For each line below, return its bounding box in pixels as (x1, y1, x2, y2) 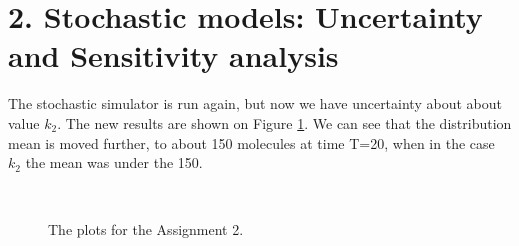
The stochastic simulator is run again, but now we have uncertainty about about (8, 93, 502, 114)
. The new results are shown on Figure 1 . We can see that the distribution (57, 112, 512, 133)
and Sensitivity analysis (8, 35, 339, 76)
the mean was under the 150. (25, 152, 203, 173)
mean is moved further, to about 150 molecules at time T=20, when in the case (8, 132, 495, 153)
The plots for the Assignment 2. (48, 219, 244, 240)
